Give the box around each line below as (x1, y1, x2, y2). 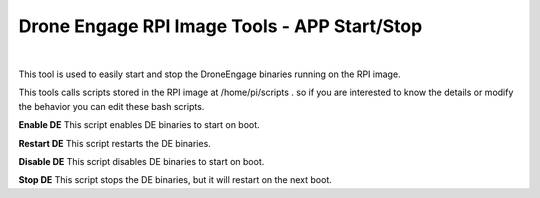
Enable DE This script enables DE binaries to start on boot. (18, 119, 260, 131)
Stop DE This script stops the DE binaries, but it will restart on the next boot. (18, 174, 332, 186)
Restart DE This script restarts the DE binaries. (18, 137, 212, 149)
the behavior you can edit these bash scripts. (18, 100, 205, 112)
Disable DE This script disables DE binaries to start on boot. (18, 155, 265, 167)
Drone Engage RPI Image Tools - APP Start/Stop (18, 15, 423, 37)
